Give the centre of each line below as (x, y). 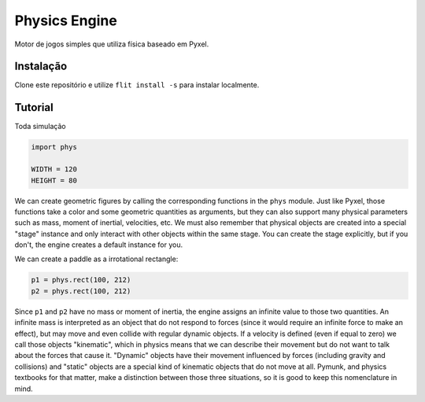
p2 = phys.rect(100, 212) (81, 291)
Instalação (41, 66)
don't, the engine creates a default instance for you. (99, 245)
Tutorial (34, 107)
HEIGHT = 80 (54, 180)
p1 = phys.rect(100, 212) (81, 280)
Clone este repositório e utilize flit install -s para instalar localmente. (137, 85)
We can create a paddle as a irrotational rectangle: (96, 259)
